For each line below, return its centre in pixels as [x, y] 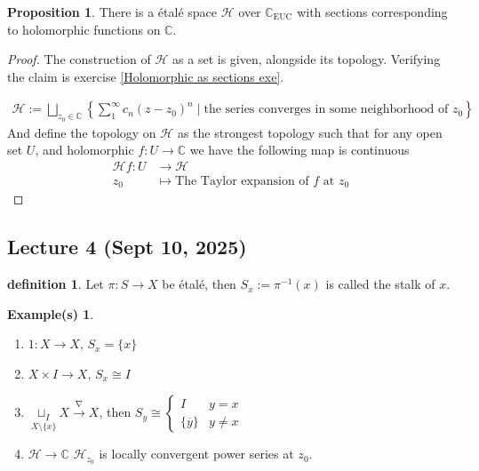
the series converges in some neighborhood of [326, 110]
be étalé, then [199, 284]
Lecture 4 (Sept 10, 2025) [127, 247]
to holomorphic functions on [84, 29]
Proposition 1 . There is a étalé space [112, 12]
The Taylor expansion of [242, 181]
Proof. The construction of [79, 59]
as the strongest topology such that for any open [310, 132]
